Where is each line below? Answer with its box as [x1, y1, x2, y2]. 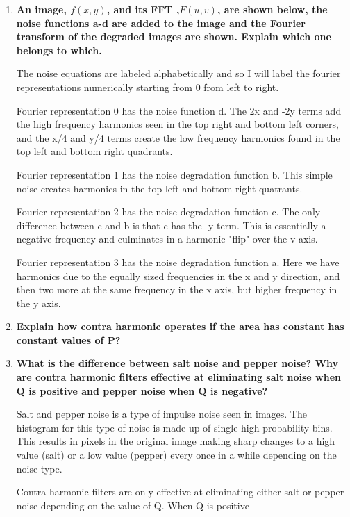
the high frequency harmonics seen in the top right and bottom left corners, [16, 117, 339, 131]
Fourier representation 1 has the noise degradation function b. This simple [16, 167, 333, 181]
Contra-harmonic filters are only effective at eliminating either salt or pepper [16, 484, 344, 499]
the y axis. [16, 295, 61, 310]
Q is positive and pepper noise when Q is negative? [16, 383, 268, 397]
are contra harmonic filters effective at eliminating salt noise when [16, 370, 342, 384]
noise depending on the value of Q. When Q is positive [16, 498, 249, 512]
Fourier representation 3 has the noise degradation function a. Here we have [16, 254, 340, 269]
